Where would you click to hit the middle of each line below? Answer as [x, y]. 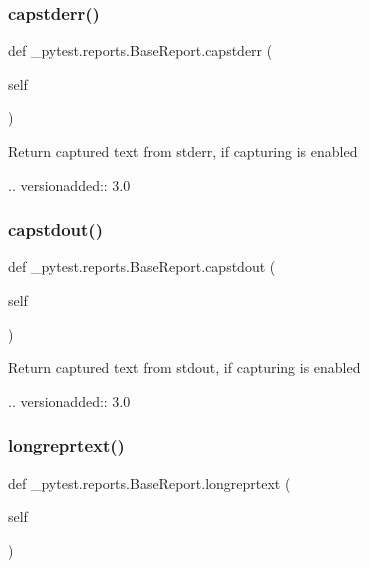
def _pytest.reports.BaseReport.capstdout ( [142, 266]
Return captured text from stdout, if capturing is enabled [184, 367]
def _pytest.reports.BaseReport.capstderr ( [140, 50]
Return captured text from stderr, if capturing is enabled [183, 151]
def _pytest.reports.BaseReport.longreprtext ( [149, 482]
